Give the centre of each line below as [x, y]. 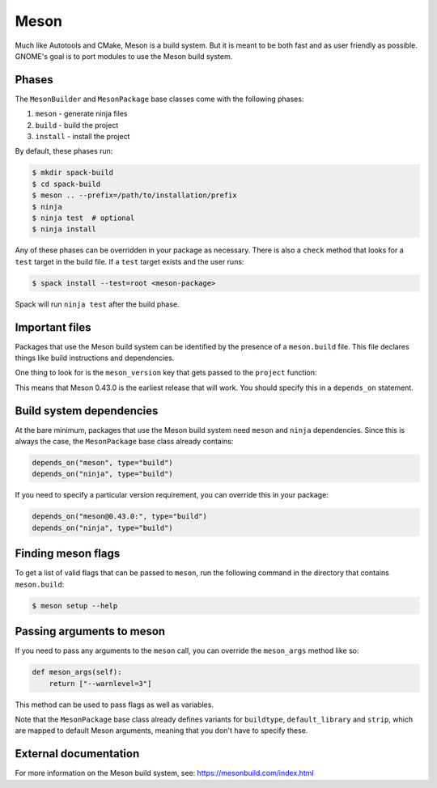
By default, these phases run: [64, 151]
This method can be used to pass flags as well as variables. [115, 705]
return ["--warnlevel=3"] [100, 683]
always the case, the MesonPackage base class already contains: [124, 442]
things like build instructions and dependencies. [95, 358]
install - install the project [83, 137]
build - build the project [77, 125]
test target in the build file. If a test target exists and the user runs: [129, 261]
